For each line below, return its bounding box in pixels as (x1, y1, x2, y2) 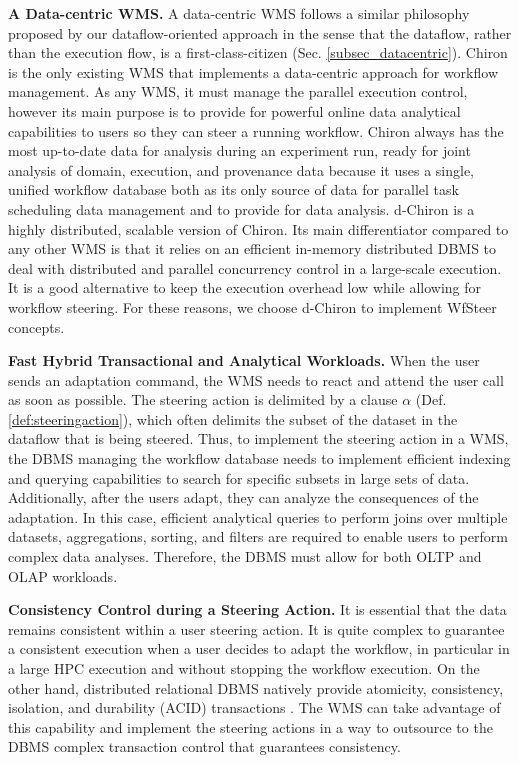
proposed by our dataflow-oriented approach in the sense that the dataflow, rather (8, 22, 512, 43)
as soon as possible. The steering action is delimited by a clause (8, 389, 398, 410)
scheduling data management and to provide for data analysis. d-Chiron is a (8, 198, 475, 219)
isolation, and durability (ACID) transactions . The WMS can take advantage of (8, 697, 501, 718)
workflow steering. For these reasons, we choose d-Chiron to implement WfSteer (8, 296, 497, 317)
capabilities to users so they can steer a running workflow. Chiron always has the (8, 120, 504, 141)
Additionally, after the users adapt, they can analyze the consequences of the (8, 487, 479, 508)
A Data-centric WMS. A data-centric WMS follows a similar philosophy (8, 3, 470, 23)
